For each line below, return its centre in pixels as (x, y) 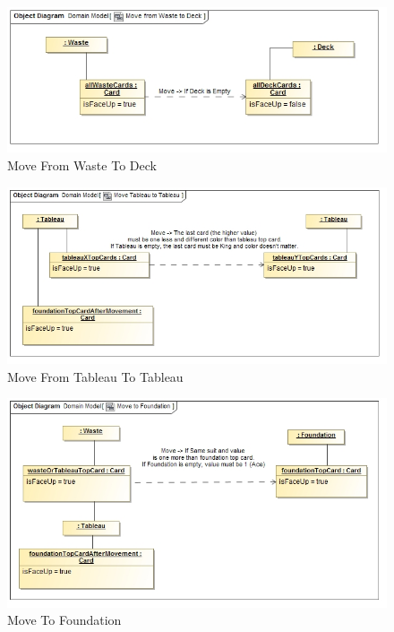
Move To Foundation (64, 620)
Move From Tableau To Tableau (95, 376)
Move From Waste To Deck (82, 164)
